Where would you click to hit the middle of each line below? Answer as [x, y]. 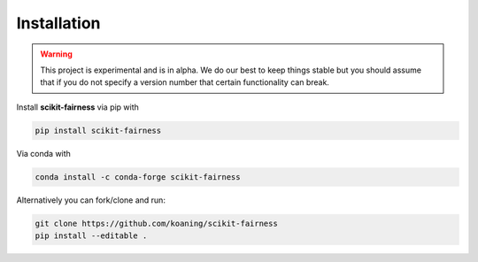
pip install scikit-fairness [98, 130]
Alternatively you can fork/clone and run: [91, 200]
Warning [56, 54]
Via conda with [43, 153]
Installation [58, 23]
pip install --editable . [91, 236]
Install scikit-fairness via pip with [77, 107]
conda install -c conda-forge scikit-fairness [138, 177]
